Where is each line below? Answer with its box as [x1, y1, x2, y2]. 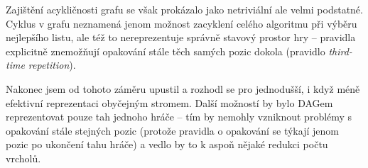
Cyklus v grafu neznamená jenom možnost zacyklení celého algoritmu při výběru [6, 16, 357, 30]
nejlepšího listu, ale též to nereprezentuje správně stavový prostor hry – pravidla [6, 30, 356, 45]
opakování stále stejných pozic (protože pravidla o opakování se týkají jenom [6, 123, 339, 138]
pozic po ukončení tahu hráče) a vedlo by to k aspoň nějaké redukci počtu [6, 137, 328, 152]
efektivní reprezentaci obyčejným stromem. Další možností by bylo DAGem [6, 95, 333, 110]
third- [328, 43, 352, 58]
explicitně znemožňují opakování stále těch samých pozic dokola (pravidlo [6, 43, 325, 58]
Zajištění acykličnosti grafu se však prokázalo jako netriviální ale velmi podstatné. [6, 2, 363, 16]
